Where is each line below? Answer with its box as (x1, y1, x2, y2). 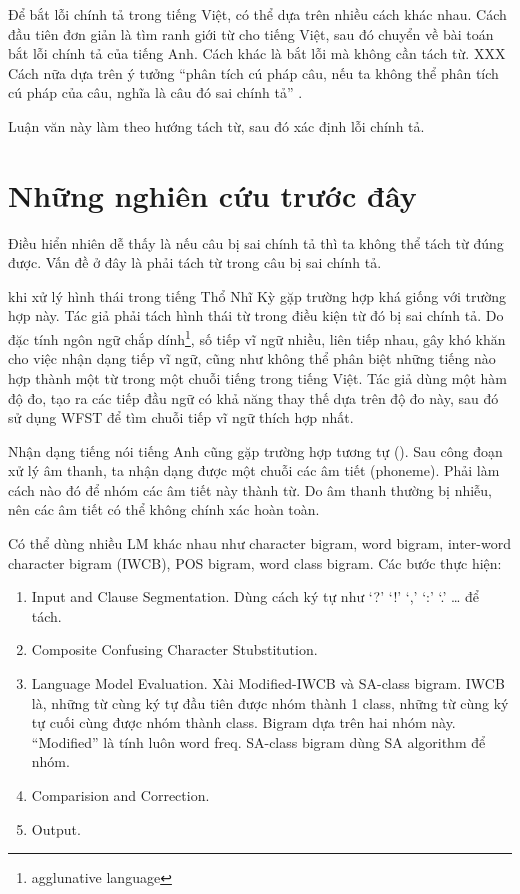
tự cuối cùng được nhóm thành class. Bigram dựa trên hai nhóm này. (31, 712, 456, 733)
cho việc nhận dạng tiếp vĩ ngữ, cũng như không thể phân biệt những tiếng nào (8, 348, 496, 369)
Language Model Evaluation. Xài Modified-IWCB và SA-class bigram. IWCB (31, 673, 505, 694)
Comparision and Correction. (31, 785, 210, 805)
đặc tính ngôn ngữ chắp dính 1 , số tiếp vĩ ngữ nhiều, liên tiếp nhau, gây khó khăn (8, 326, 506, 349)
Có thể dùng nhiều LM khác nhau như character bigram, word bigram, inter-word (8, 533, 511, 554)
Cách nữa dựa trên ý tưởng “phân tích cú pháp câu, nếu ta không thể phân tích (8, 62, 499, 83)
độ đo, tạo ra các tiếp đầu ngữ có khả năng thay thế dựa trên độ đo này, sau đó (8, 387, 499, 408)
